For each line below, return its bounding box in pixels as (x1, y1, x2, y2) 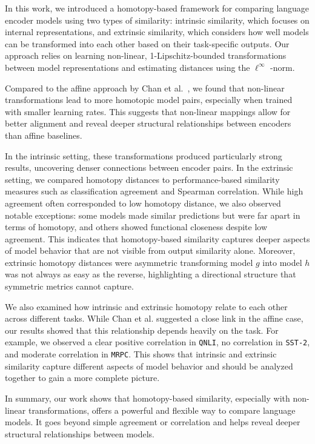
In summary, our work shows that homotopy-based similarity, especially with (5, 391, 290, 404)
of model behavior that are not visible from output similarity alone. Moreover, (5, 244, 296, 257)
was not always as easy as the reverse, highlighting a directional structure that (5, 268, 296, 280)
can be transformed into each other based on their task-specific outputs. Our (5, 37, 290, 50)
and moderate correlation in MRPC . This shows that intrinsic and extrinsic (5, 348, 277, 360)
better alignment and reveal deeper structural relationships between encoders (5, 117, 291, 130)
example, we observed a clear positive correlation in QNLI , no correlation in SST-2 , (5, 336, 310, 348)
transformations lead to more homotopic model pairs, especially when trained (5, 93, 293, 106)
